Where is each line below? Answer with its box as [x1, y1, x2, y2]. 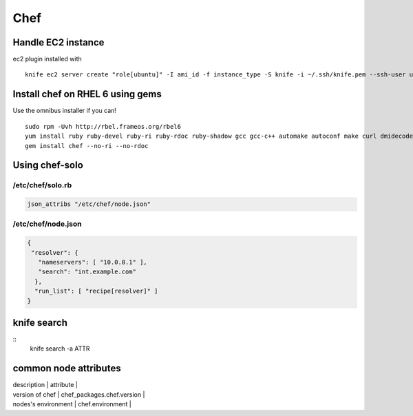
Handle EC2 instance [12, 37, 105, 48]
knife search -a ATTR [30, 344, 90, 353]
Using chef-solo [12, 159, 84, 171]
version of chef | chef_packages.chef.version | [12, 390, 145, 399]
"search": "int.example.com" [38, 268, 137, 275]
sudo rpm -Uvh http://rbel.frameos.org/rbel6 [25, 123, 182, 130]
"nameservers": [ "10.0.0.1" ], [38, 258, 147, 267]
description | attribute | [12, 381, 78, 389]
